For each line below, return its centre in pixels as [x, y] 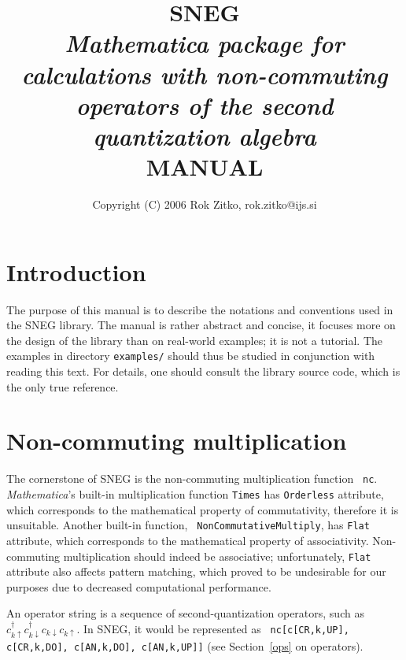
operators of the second [205, 105]
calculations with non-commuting [205, 74]
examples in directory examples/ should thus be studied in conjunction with [191, 356]
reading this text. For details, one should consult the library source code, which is [203, 371]
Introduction [76, 271]
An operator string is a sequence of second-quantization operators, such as [185, 613]
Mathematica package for [205, 43]
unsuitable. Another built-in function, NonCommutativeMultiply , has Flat [188, 525]
